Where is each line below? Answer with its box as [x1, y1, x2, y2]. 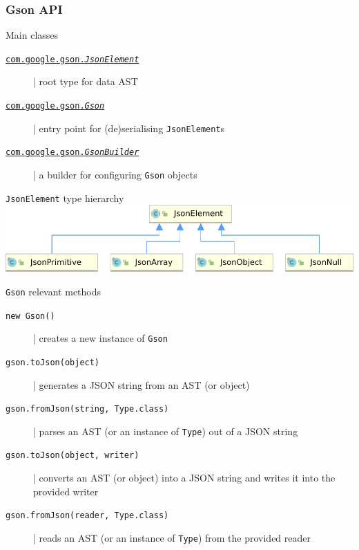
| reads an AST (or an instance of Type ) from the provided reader [33, 530, 311, 544]
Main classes [6, 28, 59, 42]
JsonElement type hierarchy [6, 190, 124, 205]
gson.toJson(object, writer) [6, 450, 139, 461]
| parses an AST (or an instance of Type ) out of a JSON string [33, 423, 298, 438]
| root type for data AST [33, 74, 138, 89]
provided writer [33, 484, 99, 498]
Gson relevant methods [6, 284, 101, 298]
